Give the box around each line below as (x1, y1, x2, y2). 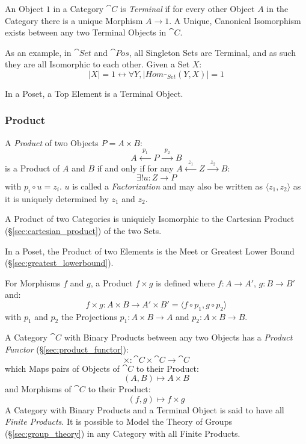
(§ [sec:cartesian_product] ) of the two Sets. (5, 224, 162, 236)
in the (266, 2, 289, 14)
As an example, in (5, 46, 72, 58)
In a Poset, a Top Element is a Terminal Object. (5, 87, 183, 99)
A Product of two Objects (5, 136, 99, 149)
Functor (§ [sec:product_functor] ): (5, 343, 129, 356)
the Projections (61, 310, 117, 322)
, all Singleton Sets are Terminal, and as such (129, 46, 296, 58)
